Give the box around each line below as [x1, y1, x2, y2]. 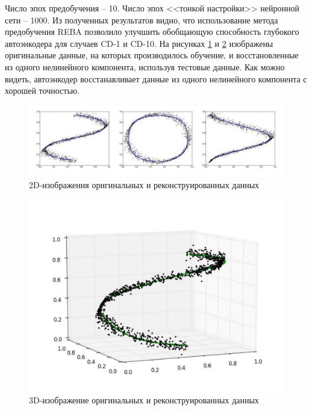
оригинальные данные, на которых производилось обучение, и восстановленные [5, 49, 299, 61]
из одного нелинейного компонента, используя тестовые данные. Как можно [5, 60, 285, 73]
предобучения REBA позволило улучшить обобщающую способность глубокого [5, 25, 299, 38]
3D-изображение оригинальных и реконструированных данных [29, 393, 259, 406]
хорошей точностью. [5, 84, 80, 97]
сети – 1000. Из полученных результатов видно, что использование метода [5, 13, 278, 26]
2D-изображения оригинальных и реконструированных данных [29, 178, 260, 191]
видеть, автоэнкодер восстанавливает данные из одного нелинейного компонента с [5, 72, 307, 85]
